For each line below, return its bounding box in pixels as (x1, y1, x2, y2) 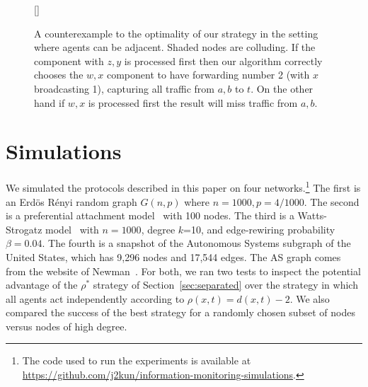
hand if (34, 95, 65, 110)
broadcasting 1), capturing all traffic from (34, 81, 214, 96)
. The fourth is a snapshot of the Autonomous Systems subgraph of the (42, 236, 351, 250)
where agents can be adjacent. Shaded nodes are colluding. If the (34, 40, 316, 54)
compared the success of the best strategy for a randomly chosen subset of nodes (6, 305, 355, 320)
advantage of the (6, 277, 78, 292)
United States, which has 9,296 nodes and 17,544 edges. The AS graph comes (6, 249, 341, 264)
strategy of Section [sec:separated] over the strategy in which (93, 277, 358, 292)
